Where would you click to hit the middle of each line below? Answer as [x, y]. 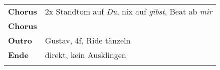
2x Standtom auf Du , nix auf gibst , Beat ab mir [129, 11]
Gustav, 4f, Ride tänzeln [88, 40]
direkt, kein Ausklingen [85, 55]
